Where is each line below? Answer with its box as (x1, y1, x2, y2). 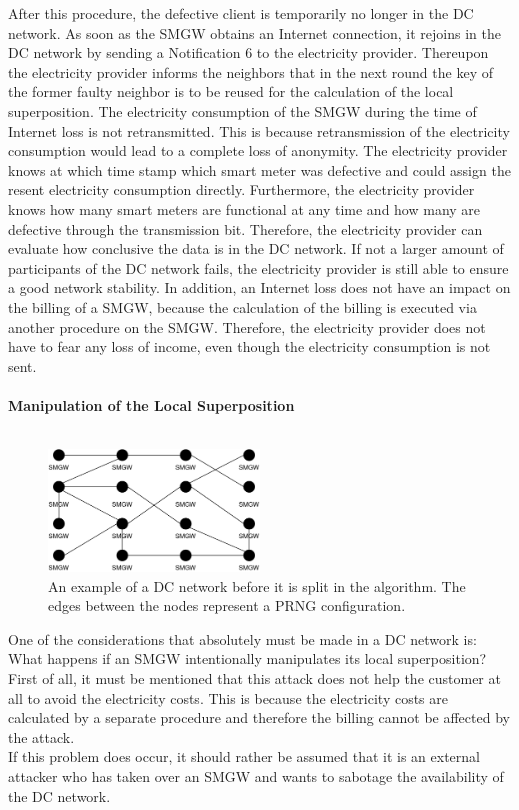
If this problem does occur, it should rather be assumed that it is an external (8, 746, 480, 767)
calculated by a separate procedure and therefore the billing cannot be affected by (8, 707, 510, 728)
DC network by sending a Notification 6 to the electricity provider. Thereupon (8, 42, 489, 63)
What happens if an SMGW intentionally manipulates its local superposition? (8, 648, 487, 669)
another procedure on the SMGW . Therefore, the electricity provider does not (8, 316, 486, 337)
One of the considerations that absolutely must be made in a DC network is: (8, 628, 477, 649)
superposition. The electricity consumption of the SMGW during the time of (8, 100, 477, 121)
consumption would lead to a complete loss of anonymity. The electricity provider (8, 140, 508, 161)
